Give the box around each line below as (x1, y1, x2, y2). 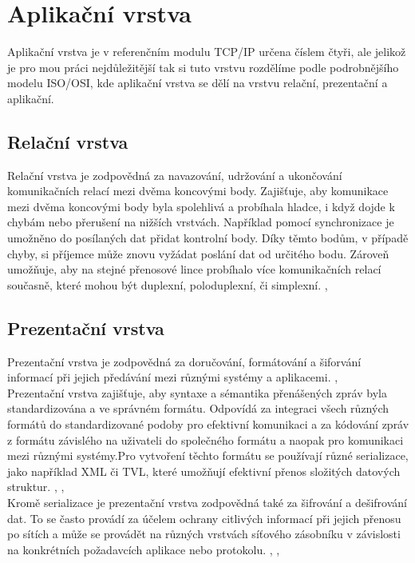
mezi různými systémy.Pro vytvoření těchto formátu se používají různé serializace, (7, 447, 409, 464)
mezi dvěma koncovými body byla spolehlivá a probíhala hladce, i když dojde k (7, 198, 395, 214)
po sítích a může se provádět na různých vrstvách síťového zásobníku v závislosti (7, 525, 401, 542)
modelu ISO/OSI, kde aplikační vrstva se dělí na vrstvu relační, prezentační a (7, 74, 388, 91)
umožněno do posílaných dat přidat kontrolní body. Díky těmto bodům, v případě (7, 230, 409, 246)
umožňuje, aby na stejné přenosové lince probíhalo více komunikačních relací (7, 261, 381, 278)
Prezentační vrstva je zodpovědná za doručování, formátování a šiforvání (7, 353, 362, 369)
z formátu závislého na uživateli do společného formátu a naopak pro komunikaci (7, 431, 404, 448)
